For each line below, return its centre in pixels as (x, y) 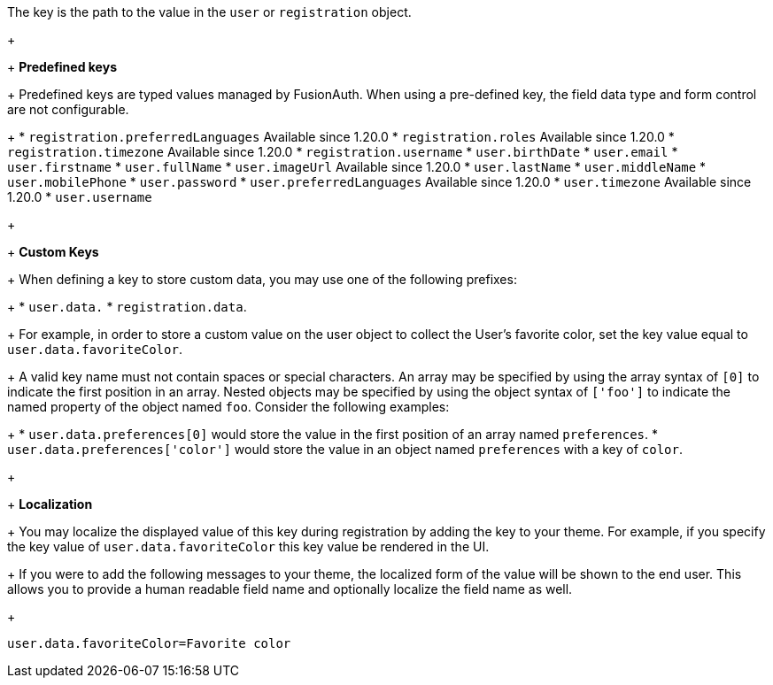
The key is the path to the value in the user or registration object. (209, 12)
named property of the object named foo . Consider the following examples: (228, 407)
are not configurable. (68, 109)
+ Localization (50, 504)
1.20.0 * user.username (80, 197)
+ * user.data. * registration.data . (127, 307)
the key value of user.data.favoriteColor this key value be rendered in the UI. (248, 546)
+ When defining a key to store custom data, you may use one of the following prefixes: (262, 279)
